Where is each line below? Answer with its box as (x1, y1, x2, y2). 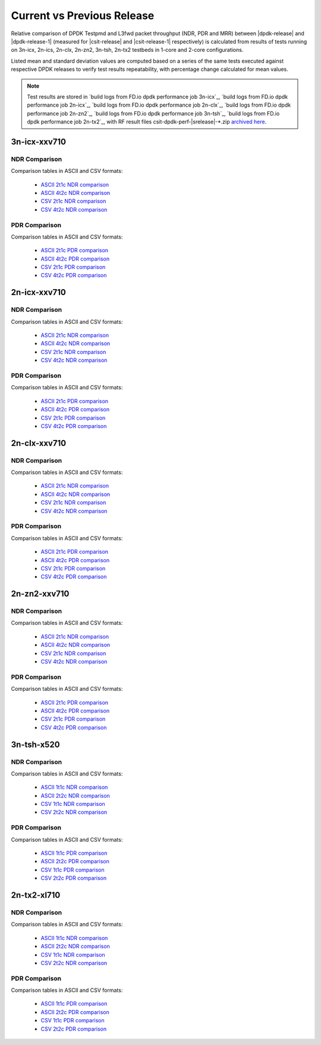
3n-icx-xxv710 (11, 137, 67, 147)
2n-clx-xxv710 (11, 438, 67, 448)
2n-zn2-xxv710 (11, 589, 70, 599)
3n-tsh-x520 (11, 739, 60, 749)
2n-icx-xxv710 (11, 287, 67, 297)
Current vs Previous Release (11, 9, 155, 22)
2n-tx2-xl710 (11, 890, 61, 900)
